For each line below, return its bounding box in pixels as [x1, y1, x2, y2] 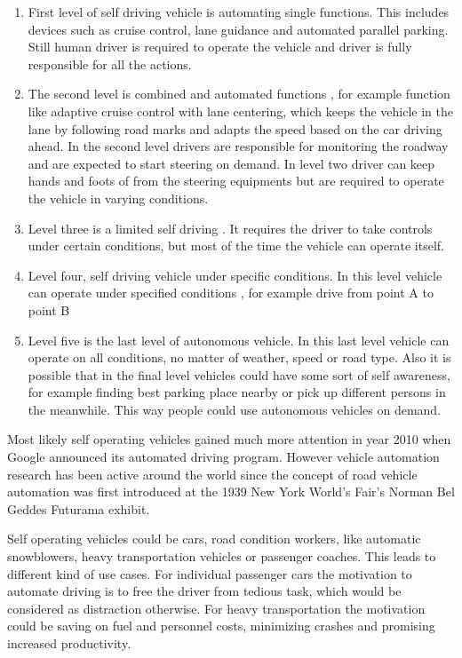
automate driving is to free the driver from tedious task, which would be [7, 582, 402, 600]
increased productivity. [7, 634, 131, 652]
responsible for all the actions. [28, 54, 192, 73]
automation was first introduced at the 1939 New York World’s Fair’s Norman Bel [7, 482, 455, 501]
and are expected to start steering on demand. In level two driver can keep [28, 154, 435, 172]
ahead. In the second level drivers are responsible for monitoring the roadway [28, 137, 449, 155]
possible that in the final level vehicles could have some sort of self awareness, [28, 365, 450, 384]
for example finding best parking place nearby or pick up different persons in [28, 383, 446, 401]
